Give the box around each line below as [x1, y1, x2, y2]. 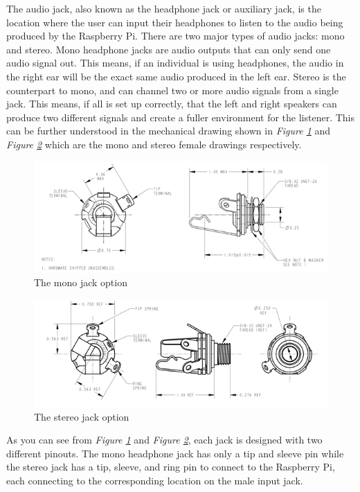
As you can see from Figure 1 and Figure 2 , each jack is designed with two [6, 432, 323, 447]
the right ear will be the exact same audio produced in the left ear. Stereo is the [6, 69, 346, 83]
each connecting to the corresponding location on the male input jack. [6, 473, 303, 487]
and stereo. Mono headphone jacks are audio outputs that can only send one [6, 42, 331, 56]
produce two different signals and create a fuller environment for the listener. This [6, 109, 355, 124]
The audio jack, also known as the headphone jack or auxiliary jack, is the [6, 1, 321, 15]
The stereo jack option [34, 409, 129, 423]
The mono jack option [34, 274, 127, 289]
